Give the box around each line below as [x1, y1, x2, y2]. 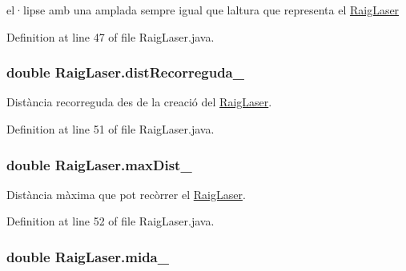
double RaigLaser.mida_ [6, 246, 169, 266]
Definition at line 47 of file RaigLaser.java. [6, 28, 215, 45]
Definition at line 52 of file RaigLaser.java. [6, 213, 215, 229]
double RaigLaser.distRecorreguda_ [6, 62, 244, 82]
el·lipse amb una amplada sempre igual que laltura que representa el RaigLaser [6, 2, 400, 18]
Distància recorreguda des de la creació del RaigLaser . [6, 94, 272, 110]
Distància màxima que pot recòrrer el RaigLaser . [6, 185, 246, 202]
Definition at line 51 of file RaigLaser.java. [6, 121, 215, 137]
